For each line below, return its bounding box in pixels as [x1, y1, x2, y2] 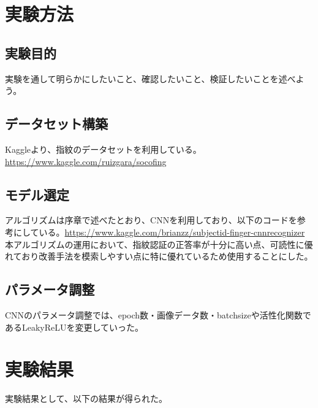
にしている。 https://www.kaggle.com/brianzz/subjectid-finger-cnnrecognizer [13, 225, 305, 238]
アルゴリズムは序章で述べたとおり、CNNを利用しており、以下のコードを [5, 214, 297, 226]
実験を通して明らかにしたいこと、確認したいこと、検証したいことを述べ [5, 72, 296, 85]
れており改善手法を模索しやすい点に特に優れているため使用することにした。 [5, 250, 313, 263]
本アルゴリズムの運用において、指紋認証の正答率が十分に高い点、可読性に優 [5, 237, 313, 250]
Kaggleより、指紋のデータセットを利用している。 [5, 142, 202, 155]
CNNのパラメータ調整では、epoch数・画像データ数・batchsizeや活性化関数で [5, 308, 311, 321]
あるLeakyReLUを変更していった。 [5, 320, 144, 333]
